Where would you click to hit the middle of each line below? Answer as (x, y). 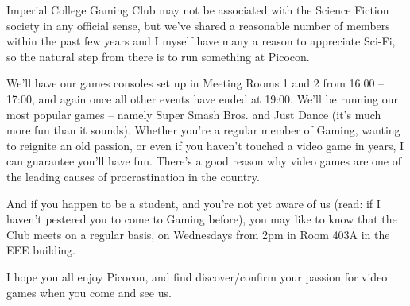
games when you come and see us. (89, 292)
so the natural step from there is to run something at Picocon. (158, 56)
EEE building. (41, 250)
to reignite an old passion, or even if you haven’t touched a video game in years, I (205, 145)
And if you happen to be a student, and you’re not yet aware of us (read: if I (193, 203)
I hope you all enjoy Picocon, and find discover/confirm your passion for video (197, 276)
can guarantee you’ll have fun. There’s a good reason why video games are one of (204, 161)
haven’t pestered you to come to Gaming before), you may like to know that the (202, 219)
